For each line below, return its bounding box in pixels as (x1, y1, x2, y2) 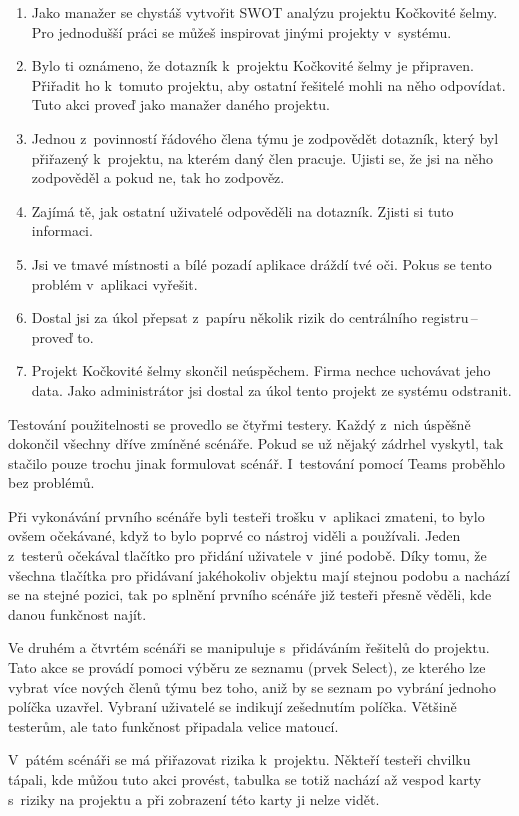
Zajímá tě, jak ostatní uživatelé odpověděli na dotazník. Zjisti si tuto (31, 200, 454, 221)
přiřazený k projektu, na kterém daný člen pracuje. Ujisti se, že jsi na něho (31, 147, 494, 168)
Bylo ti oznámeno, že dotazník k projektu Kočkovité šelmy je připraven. (31, 55, 474, 76)
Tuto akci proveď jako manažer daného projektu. (31, 94, 330, 115)
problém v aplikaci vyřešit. (31, 273, 198, 294)
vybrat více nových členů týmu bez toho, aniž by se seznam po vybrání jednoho (8, 676, 496, 697)
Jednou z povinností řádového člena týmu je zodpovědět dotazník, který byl (31, 127, 499, 148)
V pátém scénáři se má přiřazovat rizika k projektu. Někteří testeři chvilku (8, 749, 471, 770)
